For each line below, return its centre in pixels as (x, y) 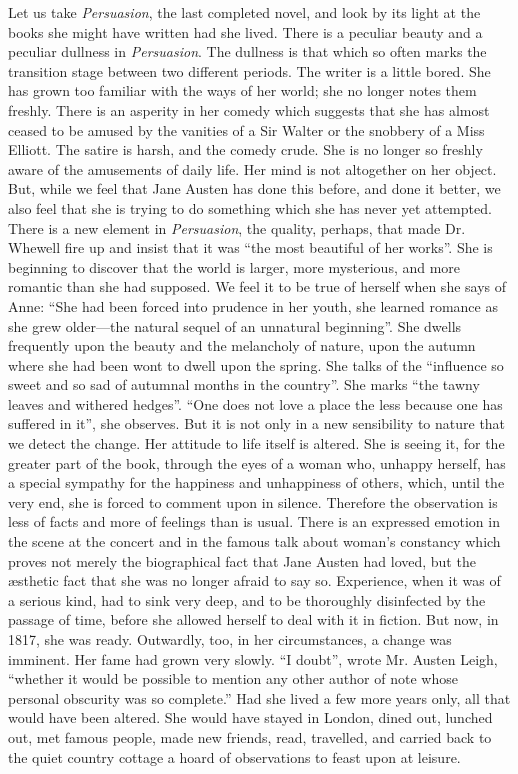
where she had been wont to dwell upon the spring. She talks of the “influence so (256, 364)
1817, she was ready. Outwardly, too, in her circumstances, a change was (230, 639)
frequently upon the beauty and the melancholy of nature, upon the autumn (242, 345)
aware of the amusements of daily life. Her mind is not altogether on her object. (252, 168)
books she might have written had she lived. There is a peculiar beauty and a (245, 31)
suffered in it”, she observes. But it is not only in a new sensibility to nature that (257, 423)
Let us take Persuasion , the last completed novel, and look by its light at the (244, 12)
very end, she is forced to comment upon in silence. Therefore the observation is (253, 501)
